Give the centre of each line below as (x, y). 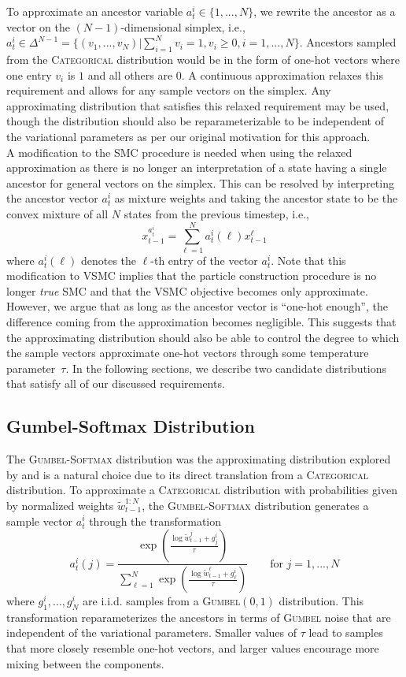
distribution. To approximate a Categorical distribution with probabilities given (202, 490)
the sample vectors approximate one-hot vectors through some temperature (188, 353)
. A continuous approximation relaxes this (282, 74)
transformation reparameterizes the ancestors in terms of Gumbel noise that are (199, 617)
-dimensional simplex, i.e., (183, 26)
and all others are (130, 74)
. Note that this (308, 260)
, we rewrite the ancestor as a (325, 11)
